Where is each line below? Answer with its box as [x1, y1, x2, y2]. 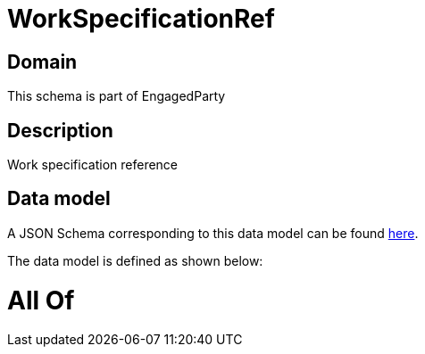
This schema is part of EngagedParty [7, 88, 226, 104]
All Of [7, 284, 75, 316]
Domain [7, 50, 78, 73]
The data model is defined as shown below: [7, 252, 263, 268]
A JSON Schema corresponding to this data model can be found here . [7, 225, 419, 241]
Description [7, 119, 113, 142]
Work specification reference [7, 157, 179, 173]
